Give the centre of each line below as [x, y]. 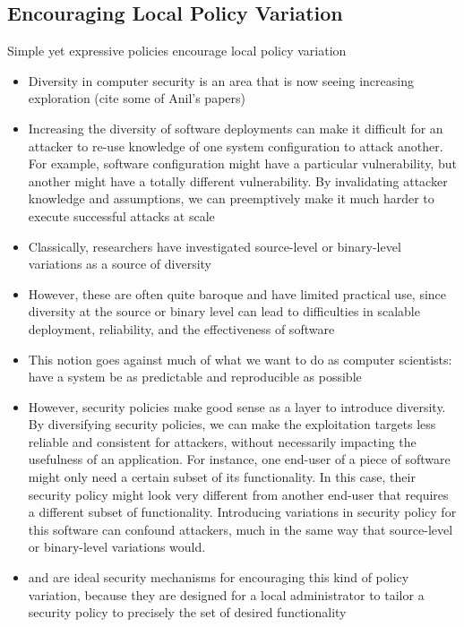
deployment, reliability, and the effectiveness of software [181, 328]
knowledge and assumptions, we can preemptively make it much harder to [231, 198]
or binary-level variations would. [117, 547]
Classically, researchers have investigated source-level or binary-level [215, 246]
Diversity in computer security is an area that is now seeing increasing [221, 80]
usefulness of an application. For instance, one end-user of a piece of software [239, 459]
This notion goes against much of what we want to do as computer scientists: [240, 359]
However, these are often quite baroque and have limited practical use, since [237, 293]
